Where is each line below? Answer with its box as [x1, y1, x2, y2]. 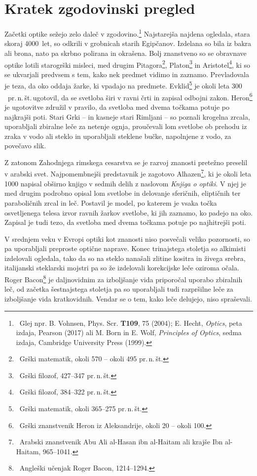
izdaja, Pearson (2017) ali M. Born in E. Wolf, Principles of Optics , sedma [16, 327, 242, 338]
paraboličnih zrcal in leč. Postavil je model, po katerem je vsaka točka [4, 197, 217, 208]
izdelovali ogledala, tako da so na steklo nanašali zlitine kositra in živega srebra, [4, 253, 246, 263]
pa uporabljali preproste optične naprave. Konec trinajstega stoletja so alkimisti [4, 243, 246, 254]
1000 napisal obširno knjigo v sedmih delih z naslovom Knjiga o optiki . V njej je [4, 178, 246, 188]
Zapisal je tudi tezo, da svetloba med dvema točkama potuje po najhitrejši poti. [4, 217, 246, 227]
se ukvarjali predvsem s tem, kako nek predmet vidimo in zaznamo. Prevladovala [4, 69, 250, 79]
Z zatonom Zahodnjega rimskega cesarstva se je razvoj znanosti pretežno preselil [4, 157, 248, 167]
